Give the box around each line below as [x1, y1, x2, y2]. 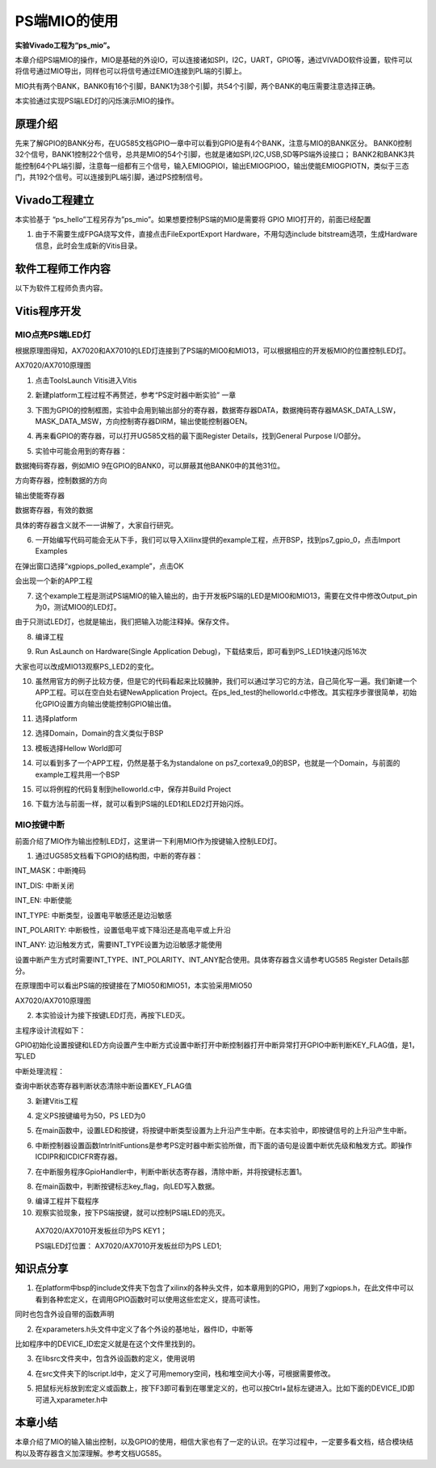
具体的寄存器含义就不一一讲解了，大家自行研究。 [15, 520, 178, 530]
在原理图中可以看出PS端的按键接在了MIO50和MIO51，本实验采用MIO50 [15, 981, 253, 991]
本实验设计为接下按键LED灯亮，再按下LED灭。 [35, 1010, 190, 1021]
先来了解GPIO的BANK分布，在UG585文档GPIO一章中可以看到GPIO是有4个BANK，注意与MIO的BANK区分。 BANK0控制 [15, 138, 412, 149]
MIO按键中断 [15, 820, 65, 831]
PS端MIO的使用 [15, 12, 119, 30]
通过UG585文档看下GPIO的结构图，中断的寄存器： [35, 850, 203, 860]
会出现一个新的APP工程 [15, 576, 93, 585]
